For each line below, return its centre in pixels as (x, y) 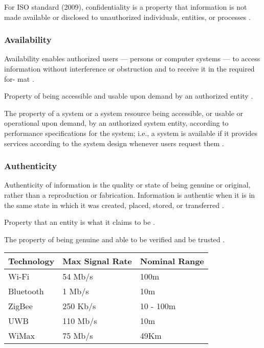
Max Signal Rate (97, 261)
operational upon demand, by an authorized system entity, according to (116, 123)
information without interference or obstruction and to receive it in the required (129, 68)
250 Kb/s (79, 306)
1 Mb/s (76, 291)
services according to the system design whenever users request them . (114, 143)
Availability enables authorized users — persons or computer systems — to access (132, 59)
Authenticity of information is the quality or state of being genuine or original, (127, 185)
